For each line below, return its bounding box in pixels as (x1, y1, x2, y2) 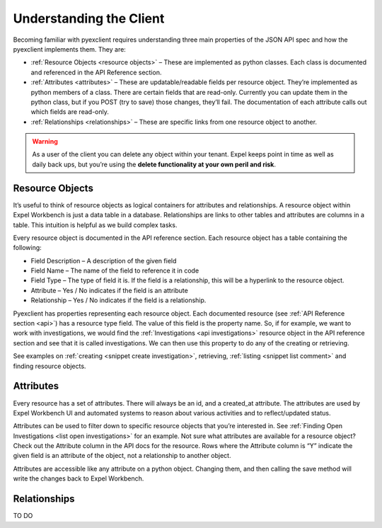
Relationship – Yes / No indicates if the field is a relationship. (30, 296, 207, 304)
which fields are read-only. (30, 108, 109, 116)
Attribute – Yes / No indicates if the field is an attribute (30, 286, 189, 294)
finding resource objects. (13, 362, 86, 370)
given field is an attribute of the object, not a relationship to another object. (13, 452, 231, 460)
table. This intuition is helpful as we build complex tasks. (13, 220, 178, 229)
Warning (32, 137, 58, 146)
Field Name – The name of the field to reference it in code (30, 266, 199, 275)
